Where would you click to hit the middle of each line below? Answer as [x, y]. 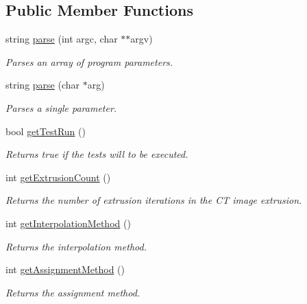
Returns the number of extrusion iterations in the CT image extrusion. [154, 200]
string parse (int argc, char [62, 39]
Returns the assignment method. [73, 292]
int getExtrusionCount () [58, 177]
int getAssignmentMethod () [65, 269]
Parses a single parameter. [61, 107]
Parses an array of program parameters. [89, 61]
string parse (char [43, 85]
